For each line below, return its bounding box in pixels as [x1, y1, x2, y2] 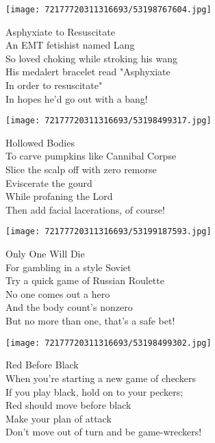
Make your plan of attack [5, 411, 112, 425]
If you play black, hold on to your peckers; [5, 384, 184, 398]
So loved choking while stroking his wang [5, 51, 178, 65]
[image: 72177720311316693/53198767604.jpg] [5, 5, 212, 14]
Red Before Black [5, 357, 79, 372]
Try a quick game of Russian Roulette [5, 273, 164, 288]
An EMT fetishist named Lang [5, 38, 135, 52]
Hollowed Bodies [5, 135, 75, 149]
